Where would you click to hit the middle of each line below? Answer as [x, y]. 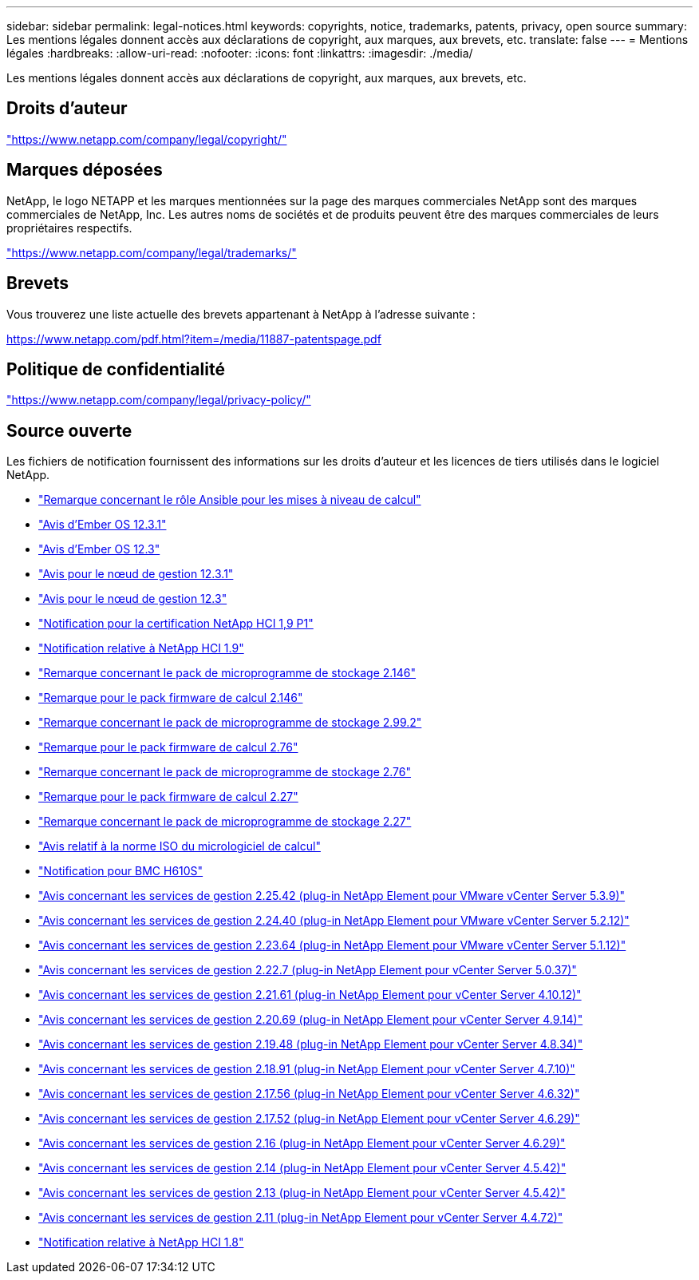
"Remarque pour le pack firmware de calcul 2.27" [168, 797]
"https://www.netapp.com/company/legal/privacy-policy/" [159, 400]
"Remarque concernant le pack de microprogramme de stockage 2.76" [225, 772]
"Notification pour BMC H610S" [121, 871]
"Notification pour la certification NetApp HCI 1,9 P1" [176, 624]
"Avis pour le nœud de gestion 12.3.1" [136, 574]
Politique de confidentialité [116, 369]
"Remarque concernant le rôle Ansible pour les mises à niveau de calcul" [230, 500]
